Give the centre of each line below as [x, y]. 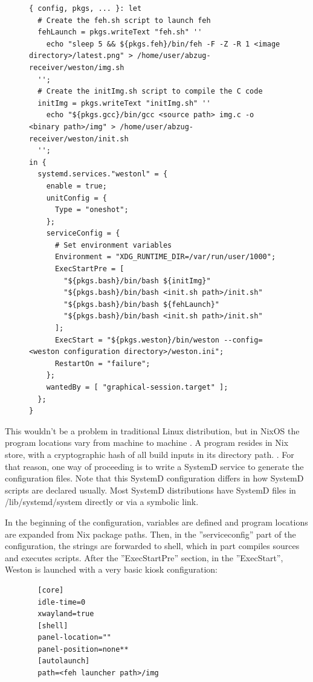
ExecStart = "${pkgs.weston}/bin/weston [137, 340]
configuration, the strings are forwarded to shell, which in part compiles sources [152, 546]
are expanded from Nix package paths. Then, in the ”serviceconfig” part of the [150, 534]
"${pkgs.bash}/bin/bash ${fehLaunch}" [141, 304]
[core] [51, 590]
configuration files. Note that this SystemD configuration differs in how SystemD [154, 478]
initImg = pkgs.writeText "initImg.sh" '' [124, 103]
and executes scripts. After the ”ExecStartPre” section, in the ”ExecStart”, [144, 557]
